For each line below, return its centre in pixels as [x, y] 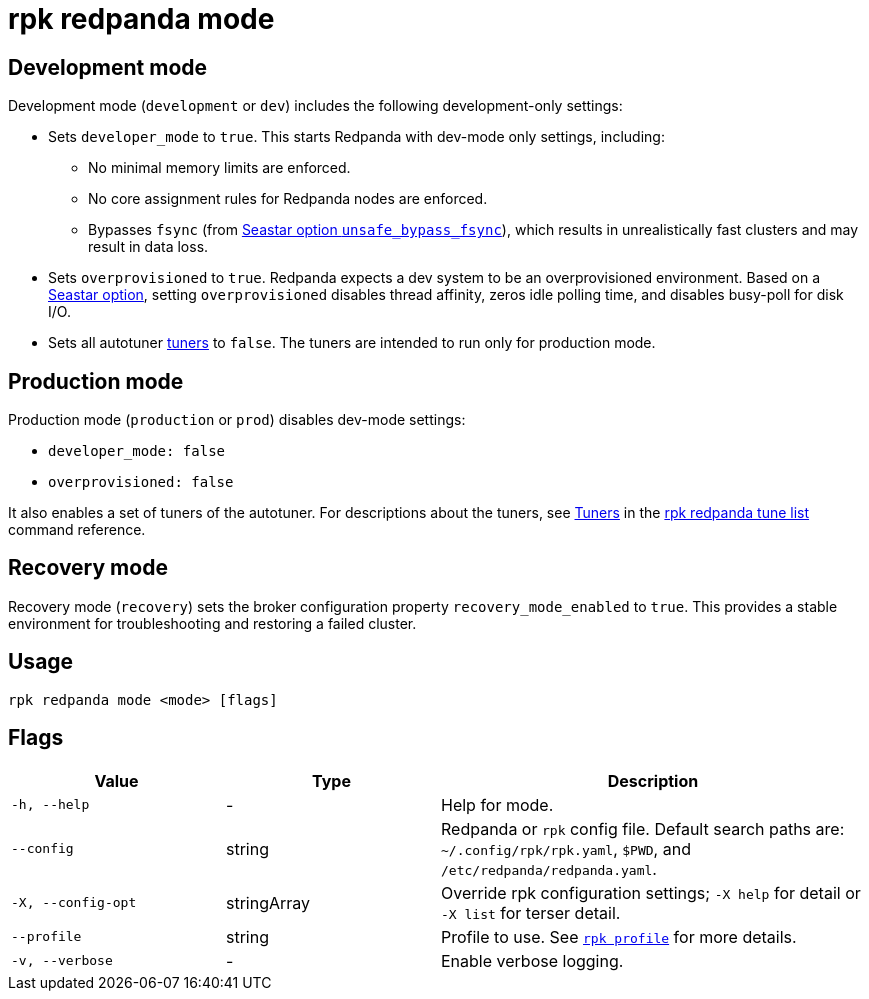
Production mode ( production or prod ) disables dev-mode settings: [237, 420]
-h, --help [50, 805]
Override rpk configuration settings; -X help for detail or [651, 892]
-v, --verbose [62, 961]
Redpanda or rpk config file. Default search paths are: [643, 828]
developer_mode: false [137, 451]
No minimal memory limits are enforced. [219, 168]
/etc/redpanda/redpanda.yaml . [549, 868]
